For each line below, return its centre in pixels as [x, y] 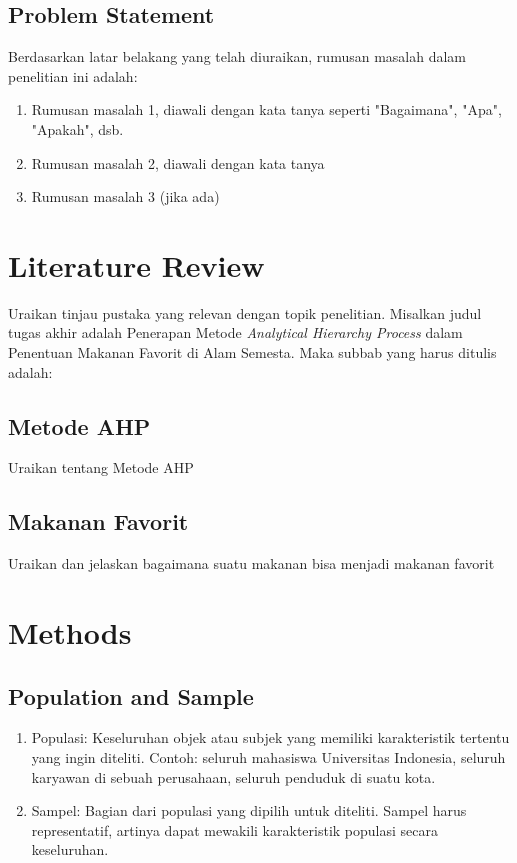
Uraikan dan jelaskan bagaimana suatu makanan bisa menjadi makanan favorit [251, 563]
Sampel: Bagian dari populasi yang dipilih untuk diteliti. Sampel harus [249, 810]
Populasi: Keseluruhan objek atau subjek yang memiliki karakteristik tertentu [270, 737]
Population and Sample [131, 695]
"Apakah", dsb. [77, 128]
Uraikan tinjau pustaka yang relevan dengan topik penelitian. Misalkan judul [245, 312]
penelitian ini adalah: [73, 75]
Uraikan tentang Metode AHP [101, 467]
